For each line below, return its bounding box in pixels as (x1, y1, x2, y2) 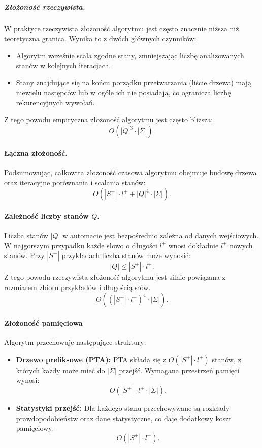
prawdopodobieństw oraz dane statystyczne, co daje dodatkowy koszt (16, 412, 232, 423)
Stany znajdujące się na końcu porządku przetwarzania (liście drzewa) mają (16, 77, 251, 87)
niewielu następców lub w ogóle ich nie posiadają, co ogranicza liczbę (16, 87, 231, 98)
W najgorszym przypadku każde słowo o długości (4, 240, 157, 250)
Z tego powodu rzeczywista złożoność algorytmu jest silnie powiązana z (4, 272, 225, 282)
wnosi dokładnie (168, 240, 219, 250)
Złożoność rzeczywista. (4, 1, 85, 12)
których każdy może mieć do (16, 365, 105, 375)
